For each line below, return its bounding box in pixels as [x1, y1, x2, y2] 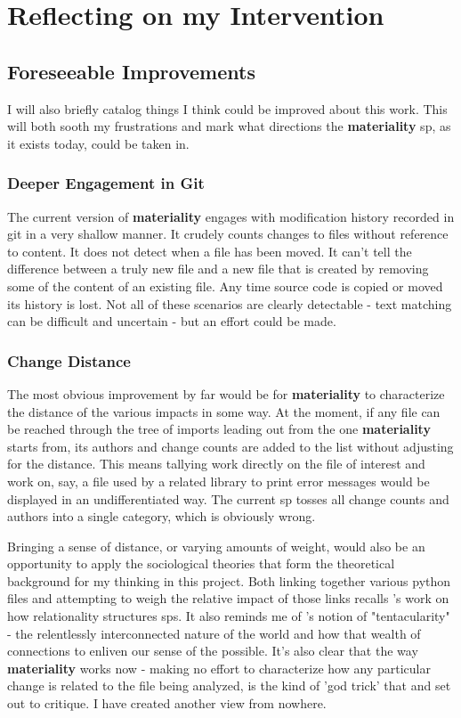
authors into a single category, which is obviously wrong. [7, 507, 316, 526]
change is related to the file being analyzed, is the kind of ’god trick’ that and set [7, 676, 451, 695]
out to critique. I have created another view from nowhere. [7, 694, 327, 713]
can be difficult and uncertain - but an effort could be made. [7, 312, 336, 330]
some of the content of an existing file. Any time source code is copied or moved [7, 276, 443, 295]
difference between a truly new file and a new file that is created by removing [7, 259, 429, 278]
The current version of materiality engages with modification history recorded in [7, 207, 455, 225]
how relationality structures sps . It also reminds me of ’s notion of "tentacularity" [7, 607, 450, 625]
